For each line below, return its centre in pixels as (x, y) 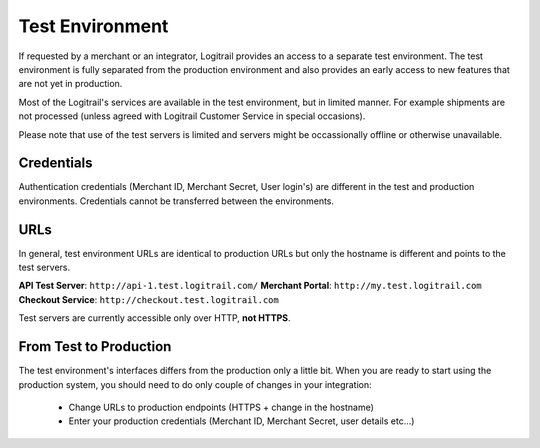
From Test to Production (95, 346)
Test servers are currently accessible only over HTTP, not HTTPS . (154, 318)
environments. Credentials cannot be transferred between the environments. (176, 201)
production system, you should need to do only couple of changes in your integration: (195, 384)
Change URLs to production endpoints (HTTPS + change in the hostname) (221, 407)
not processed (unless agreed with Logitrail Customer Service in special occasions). (192, 116)
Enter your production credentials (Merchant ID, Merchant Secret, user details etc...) (241, 421)
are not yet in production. (70, 84)
